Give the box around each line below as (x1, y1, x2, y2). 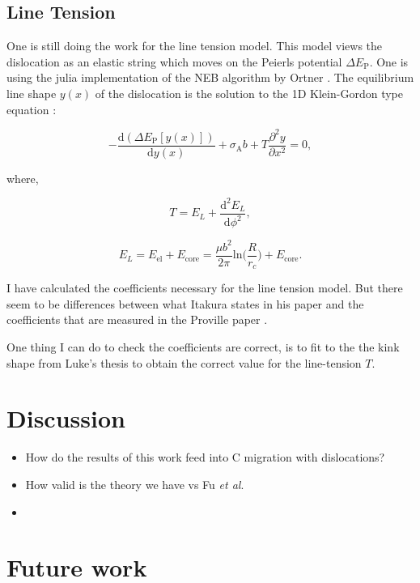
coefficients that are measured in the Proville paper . (6, 311, 268, 328)
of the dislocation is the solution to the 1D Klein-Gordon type (95, 84, 403, 101)
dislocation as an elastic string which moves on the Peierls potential (6, 53, 342, 70)
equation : (6, 100, 57, 117)
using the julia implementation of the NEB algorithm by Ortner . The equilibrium (6, 69, 414, 86)
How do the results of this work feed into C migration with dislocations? (25, 449, 385, 466)
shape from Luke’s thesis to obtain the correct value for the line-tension (6, 354, 362, 371)
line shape (6, 84, 57, 101)
